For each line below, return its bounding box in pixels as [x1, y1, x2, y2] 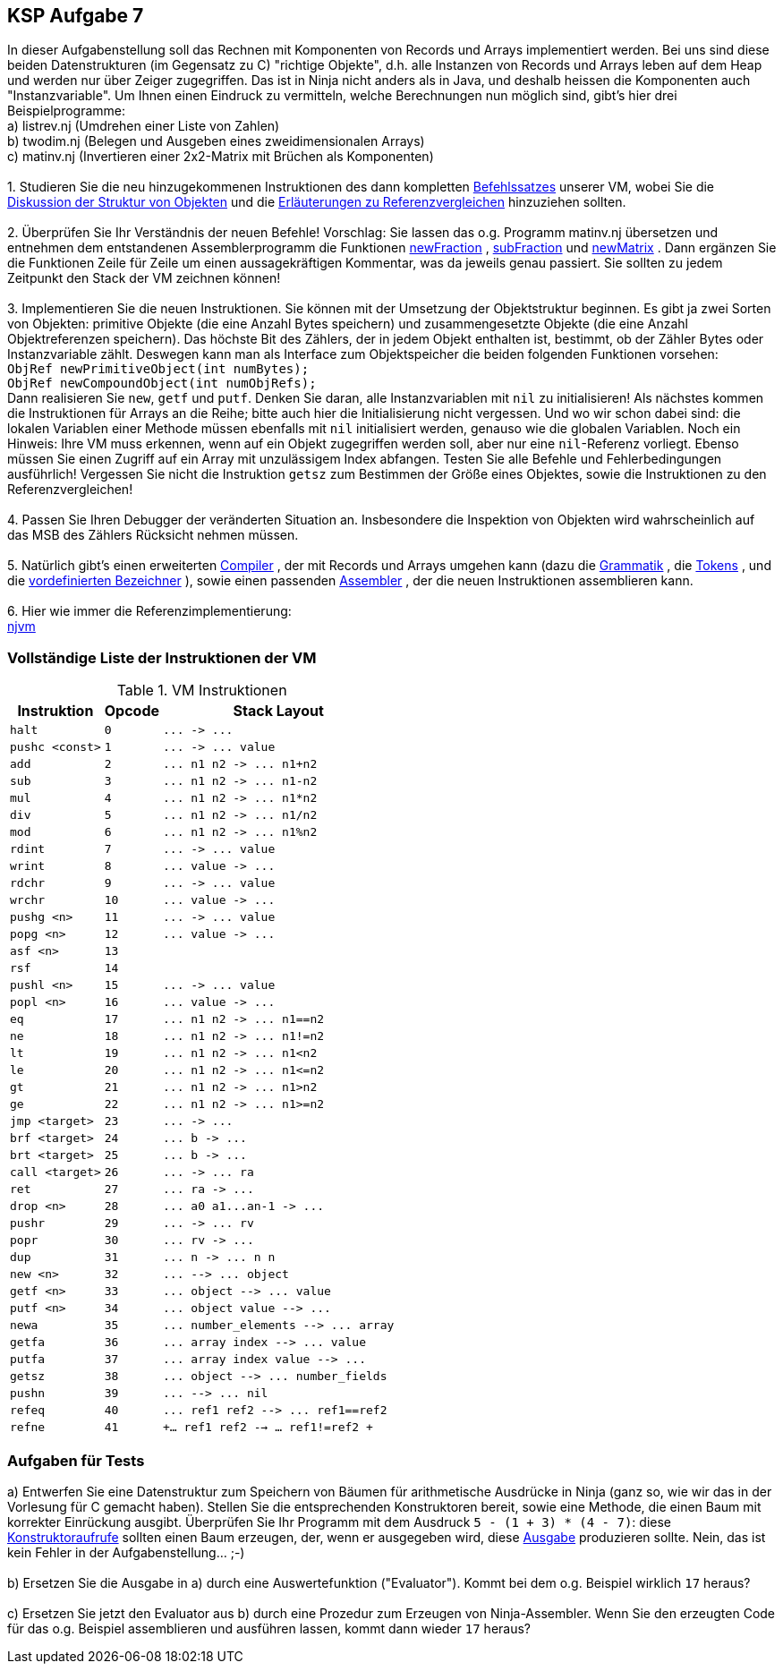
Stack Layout [233, 702, 324, 720]
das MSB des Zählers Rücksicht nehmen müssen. [7, 527, 299, 543]
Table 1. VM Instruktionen [116, 681, 287, 700]
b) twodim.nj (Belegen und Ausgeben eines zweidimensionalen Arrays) [7, 133, 425, 149]
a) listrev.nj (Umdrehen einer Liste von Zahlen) [7, 118, 280, 134]
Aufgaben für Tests [7, 1451, 145, 1470]
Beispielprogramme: [7, 103, 126, 119]
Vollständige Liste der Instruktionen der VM [7, 648, 317, 667]
